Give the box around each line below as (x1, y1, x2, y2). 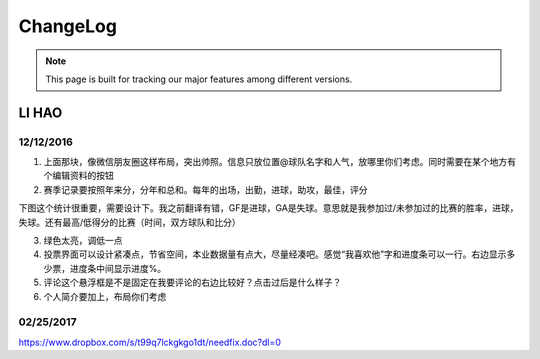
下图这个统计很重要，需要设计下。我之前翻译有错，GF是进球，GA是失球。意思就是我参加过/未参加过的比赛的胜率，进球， (18, 202, 519, 214)
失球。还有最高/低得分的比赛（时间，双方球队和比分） (18, 216, 242, 228)
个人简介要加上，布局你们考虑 (43, 290, 167, 302)
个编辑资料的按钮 (43, 170, 114, 182)
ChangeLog (18, 15, 117, 37)
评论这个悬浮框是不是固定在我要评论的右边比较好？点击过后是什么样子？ (43, 276, 342, 289)
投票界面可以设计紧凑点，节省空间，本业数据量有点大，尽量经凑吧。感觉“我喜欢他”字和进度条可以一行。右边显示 (43, 248, 507, 260)
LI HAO (18, 104, 63, 121)
